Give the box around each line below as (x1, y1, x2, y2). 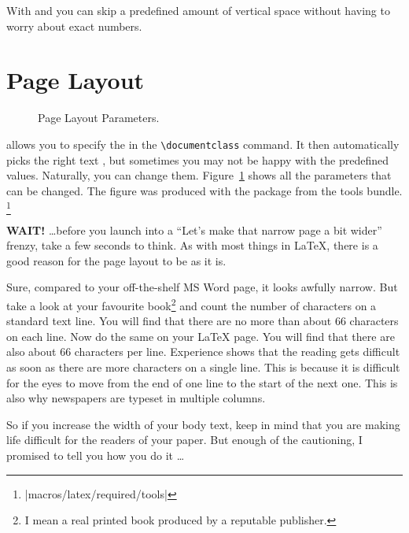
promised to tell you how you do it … (6, 447, 185, 464)
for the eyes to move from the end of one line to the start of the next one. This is (6, 374, 398, 390)
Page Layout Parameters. (38, 109, 160, 126)
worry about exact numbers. (6, 17, 142, 34)
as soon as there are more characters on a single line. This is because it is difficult (6, 359, 400, 376)
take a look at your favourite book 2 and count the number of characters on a (6, 295, 377, 313)
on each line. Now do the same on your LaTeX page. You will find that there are (6, 328, 395, 344)
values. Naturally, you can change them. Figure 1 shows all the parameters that (6, 167, 392, 183)
